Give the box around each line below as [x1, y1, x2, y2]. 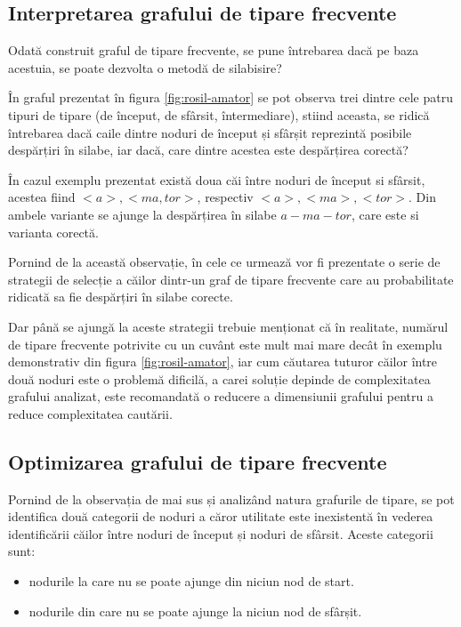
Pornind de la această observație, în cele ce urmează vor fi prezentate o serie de [8, 253, 441, 271]
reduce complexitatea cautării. [8, 404, 173, 422]
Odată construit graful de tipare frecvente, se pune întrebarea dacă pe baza [8, 41, 419, 60]
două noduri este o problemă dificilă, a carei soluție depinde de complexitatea [8, 369, 431, 388]
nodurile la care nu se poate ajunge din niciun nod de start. [28, 572, 354, 591]
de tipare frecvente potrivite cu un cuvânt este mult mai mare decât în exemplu [8, 334, 442, 353]
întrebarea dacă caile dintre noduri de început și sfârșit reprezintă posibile [8, 123, 412, 141]
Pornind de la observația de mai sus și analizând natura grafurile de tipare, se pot [8, 489, 455, 508]
